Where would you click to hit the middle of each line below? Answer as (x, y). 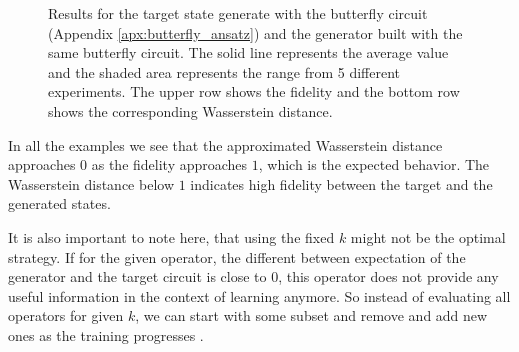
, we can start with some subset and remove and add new (311, 315)
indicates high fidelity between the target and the (341, 183)
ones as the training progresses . (106, 334)
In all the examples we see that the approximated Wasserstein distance (225, 144)
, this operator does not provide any (388, 276)
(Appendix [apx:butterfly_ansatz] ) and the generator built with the (255, 32)
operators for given (66, 315)
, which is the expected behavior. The (374, 164)
